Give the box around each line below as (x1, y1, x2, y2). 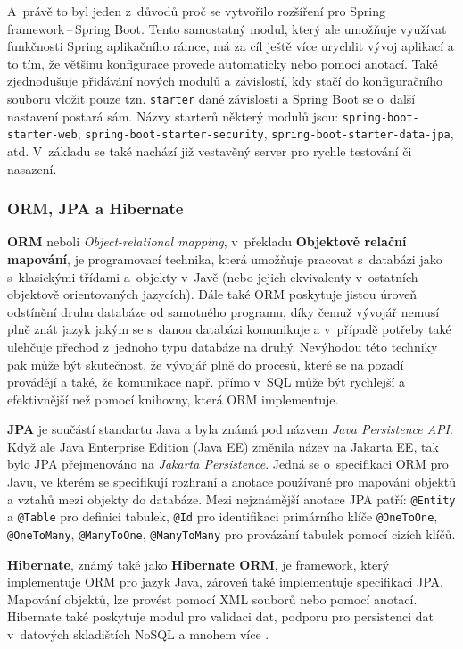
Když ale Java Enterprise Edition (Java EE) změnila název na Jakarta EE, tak (7, 437, 439, 455)
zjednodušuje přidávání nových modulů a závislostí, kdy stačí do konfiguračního (7, 71, 443, 90)
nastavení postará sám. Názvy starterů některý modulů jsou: (7, 106, 339, 125)
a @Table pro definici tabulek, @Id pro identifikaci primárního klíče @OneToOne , (7, 507, 438, 526)
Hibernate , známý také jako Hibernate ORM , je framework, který (7, 554, 390, 573)
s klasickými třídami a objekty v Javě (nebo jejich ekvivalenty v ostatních (7, 267, 418, 286)
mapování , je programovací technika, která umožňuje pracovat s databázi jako (7, 249, 442, 268)
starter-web (7, 129, 78, 142)
